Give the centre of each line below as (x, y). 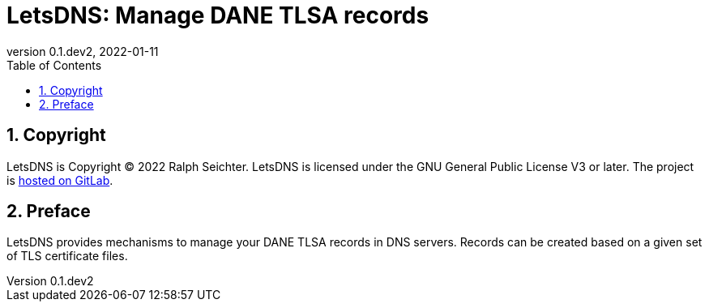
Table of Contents (54, 65)
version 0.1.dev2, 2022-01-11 (83, 51)
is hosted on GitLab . (60, 180)
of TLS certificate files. (67, 256)
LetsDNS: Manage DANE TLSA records (218, 15)
